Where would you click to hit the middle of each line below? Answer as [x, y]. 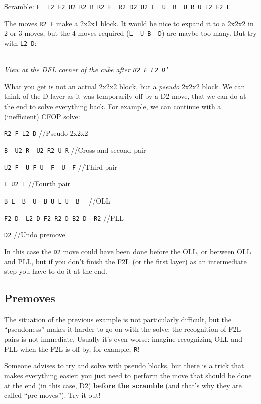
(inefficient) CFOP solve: [42, 116]
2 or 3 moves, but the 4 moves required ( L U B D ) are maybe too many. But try [130, 33]
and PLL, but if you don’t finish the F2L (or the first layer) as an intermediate [125, 261]
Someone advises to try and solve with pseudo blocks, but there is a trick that [124, 366]
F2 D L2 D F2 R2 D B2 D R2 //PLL [64, 217]
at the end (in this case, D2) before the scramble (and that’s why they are [123, 385]
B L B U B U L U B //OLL [57, 200]
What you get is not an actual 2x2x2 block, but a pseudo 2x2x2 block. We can [125, 86]
